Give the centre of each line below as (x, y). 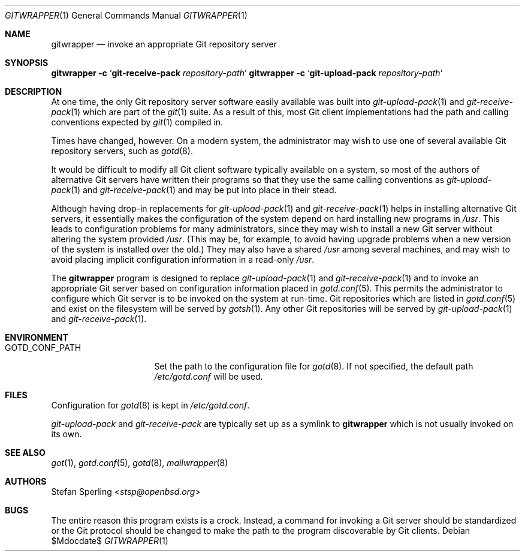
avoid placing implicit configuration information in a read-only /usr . (183, 259)
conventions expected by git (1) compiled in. (137, 122)
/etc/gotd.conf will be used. (209, 376)
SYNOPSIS (27, 63)
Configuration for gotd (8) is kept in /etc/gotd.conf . (150, 405)
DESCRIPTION (34, 91)
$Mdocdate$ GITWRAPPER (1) (110, 541)
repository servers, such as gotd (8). (122, 151)
